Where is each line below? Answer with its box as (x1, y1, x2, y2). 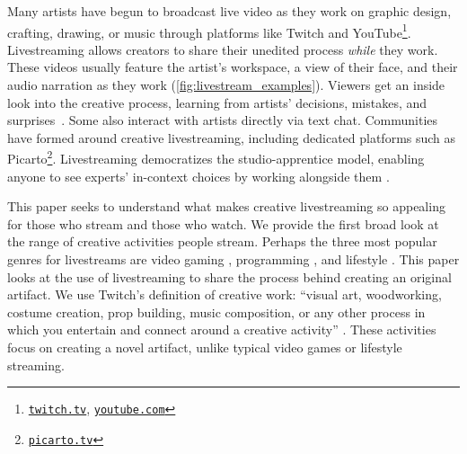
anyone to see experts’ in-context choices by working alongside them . (7, 166, 390, 185)
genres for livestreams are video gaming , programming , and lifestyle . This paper (7, 250, 460, 269)
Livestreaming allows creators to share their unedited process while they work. (7, 40, 438, 58)
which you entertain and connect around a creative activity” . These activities (7, 320, 436, 339)
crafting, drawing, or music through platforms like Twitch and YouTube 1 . (7, 20, 411, 41)
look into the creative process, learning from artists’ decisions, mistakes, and (7, 93, 427, 111)
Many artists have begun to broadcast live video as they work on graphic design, (7, 2, 452, 20)
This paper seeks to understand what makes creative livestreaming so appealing (7, 197, 445, 216)
